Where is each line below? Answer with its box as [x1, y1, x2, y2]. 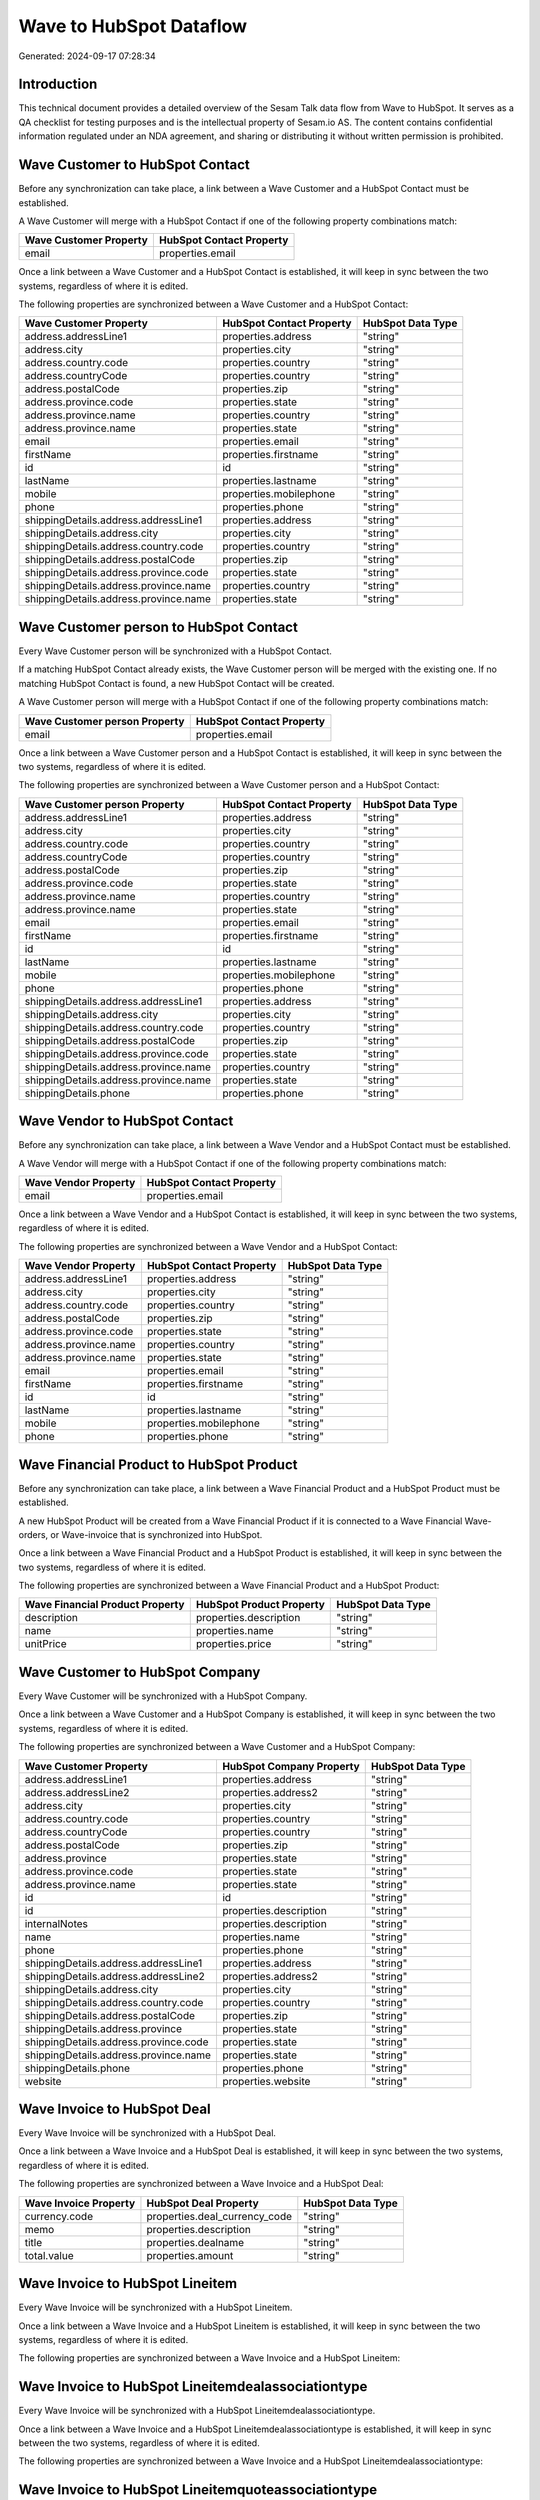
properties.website [221, 2074, 311, 2088]
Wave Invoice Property [24, 2196, 136, 2210]
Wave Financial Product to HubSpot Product [18, 1456, 298, 1473]
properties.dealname [146, 2235, 245, 2249]
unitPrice [24, 1637, 67, 1651]
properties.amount [146, 2248, 234, 2262]
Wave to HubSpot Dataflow [18, 15, 248, 37]
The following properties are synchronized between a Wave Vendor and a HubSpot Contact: [18, 1240, 399, 1252]
